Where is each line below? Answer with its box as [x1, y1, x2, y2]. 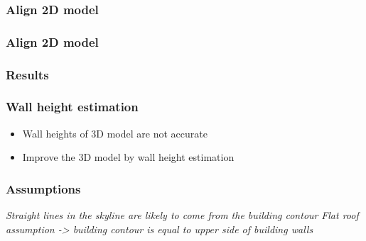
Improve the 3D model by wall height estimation [22, 150, 235, 164]
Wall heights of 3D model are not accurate [22, 125, 208, 140]
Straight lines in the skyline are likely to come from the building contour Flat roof [6, 208, 359, 223]
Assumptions [6, 179, 81, 197]
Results [6, 65, 49, 83]
